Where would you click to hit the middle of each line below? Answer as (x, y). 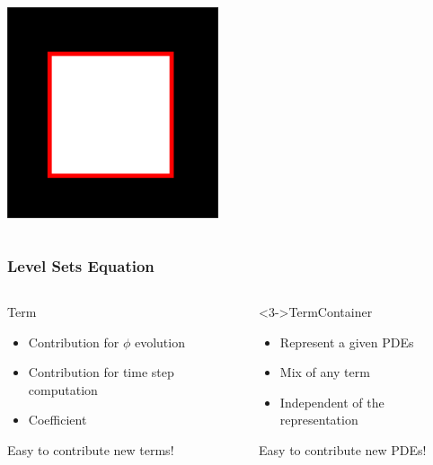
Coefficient (57, 420)
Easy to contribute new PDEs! (343, 449)
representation (319, 420)
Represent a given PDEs (347, 342)
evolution (159, 342)
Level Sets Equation (81, 265)
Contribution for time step (101, 372)
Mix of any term (325, 372)
